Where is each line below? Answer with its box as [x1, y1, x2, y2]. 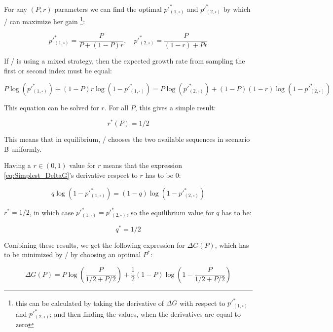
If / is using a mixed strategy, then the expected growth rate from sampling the [4, 56, 245, 66]
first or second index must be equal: [4, 65, 112, 75]
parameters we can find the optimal [54, 3, 162, 14]
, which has [215, 239, 249, 250]
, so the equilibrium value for [126, 207, 214, 217]
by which [223, 3, 251, 14]
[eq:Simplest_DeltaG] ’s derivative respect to [4, 169, 138, 180]
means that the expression [103, 160, 182, 170]
